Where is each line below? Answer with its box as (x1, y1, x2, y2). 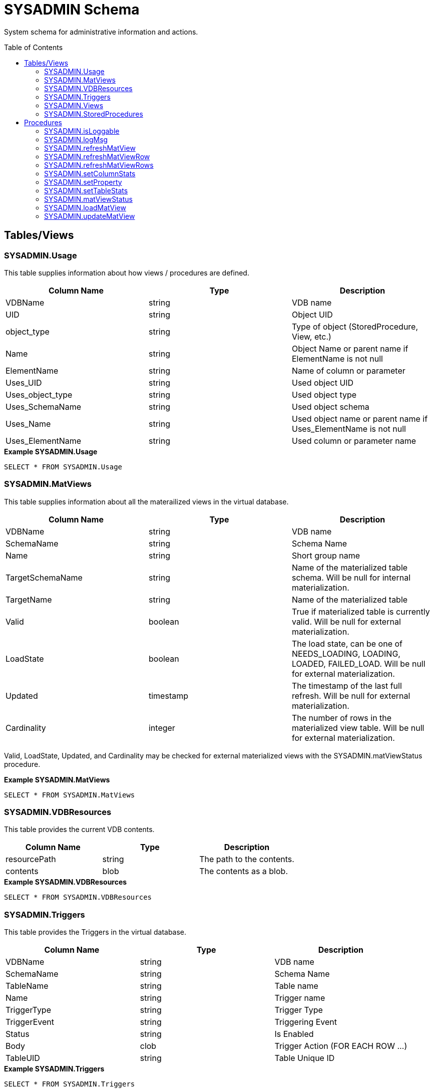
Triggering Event (274, 1017, 337, 1027)
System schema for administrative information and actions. (4, 27, 198, 36)
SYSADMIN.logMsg (44, 135, 108, 144)
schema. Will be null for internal (291, 572, 411, 583)
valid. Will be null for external (291, 616, 401, 627)
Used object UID (291, 377, 354, 388)
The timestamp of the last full (291, 680, 402, 691)
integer (148, 722, 175, 733)
